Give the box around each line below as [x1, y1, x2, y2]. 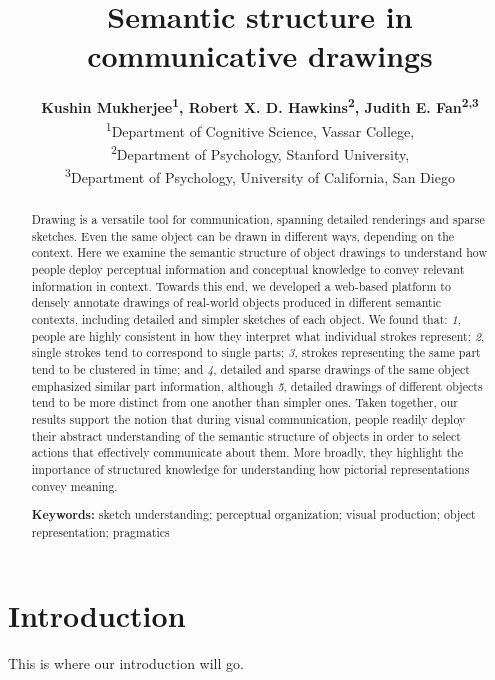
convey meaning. [31, 477, 118, 494]
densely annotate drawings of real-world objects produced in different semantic [31, 294, 442, 311]
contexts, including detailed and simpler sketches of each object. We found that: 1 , [31, 311, 461, 328]
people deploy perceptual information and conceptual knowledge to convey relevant [31, 261, 465, 278]
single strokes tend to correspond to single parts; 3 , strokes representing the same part [31, 344, 481, 361]
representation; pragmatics [31, 523, 170, 540]
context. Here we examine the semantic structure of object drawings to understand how [31, 244, 488, 261]
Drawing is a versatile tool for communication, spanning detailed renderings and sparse [31, 211, 485, 228]
